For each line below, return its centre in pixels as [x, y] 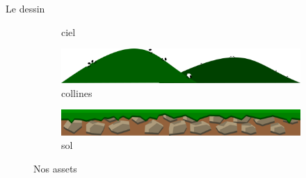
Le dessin [25, 8]
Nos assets [55, 168]
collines [77, 92]
